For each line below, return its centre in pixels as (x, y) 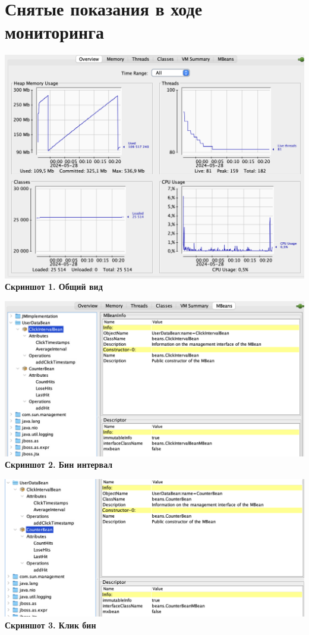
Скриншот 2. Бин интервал (59, 464)
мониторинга (54, 32)
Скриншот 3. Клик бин (51, 625)
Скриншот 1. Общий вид (54, 287)
